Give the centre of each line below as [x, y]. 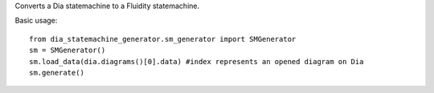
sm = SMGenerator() [68, 51]
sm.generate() [57, 73]
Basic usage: [36, 21]
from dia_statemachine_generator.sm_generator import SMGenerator [163, 39]
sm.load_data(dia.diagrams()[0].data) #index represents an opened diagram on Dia [197, 61]
